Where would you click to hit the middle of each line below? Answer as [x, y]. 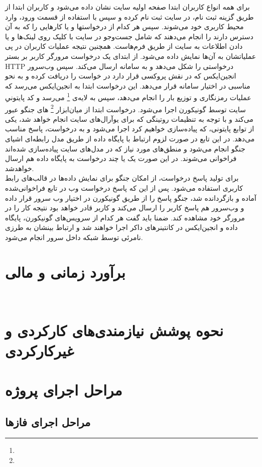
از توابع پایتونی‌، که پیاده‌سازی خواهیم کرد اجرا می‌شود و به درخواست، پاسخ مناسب [130, 129]
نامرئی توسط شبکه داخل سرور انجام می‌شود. [74, 237]
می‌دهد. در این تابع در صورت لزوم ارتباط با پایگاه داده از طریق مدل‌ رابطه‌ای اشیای [130, 139]
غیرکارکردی [40, 350]
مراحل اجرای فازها [48, 421]
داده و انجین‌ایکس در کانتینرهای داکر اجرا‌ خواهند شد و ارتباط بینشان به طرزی [121, 227]
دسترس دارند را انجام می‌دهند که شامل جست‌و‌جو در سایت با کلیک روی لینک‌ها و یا [129, 36]
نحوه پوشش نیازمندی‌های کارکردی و [114, 330]
